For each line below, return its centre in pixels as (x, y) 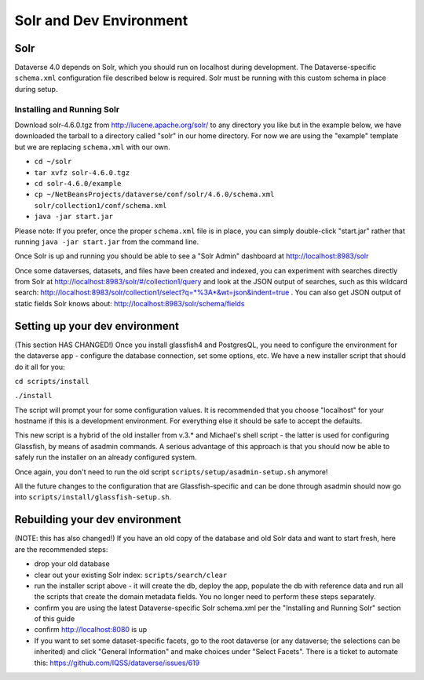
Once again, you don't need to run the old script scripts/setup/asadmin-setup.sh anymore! (171, 472)
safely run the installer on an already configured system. (106, 457)
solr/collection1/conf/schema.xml (101, 205)
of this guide (55, 619)
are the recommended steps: (61, 549)
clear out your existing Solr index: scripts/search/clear (131, 575)
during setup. (36, 89)
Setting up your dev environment (97, 326)
